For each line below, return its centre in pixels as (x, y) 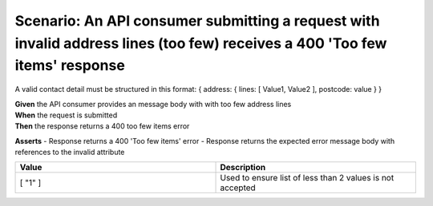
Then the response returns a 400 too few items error (102, 126)
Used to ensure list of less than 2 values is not (307, 178)
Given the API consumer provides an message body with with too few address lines (153, 104)
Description (243, 168)
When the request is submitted (66, 115)
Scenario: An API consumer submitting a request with (197, 21)
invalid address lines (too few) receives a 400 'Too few (201, 43)
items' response (70, 66)
